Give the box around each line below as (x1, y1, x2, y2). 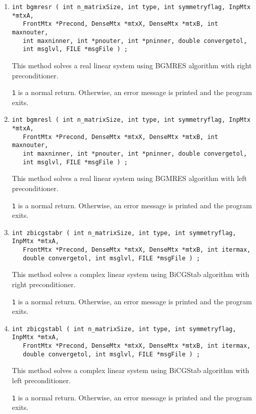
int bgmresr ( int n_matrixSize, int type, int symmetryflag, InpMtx (12, 4, 251, 11)
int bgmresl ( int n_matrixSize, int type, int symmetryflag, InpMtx (12, 116, 251, 124)
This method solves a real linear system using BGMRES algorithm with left (12, 173, 247, 183)
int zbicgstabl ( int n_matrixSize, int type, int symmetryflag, (12, 325, 236, 333)
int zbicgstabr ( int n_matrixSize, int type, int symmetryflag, (12, 229, 236, 237)
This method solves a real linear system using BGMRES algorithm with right (12, 60, 252, 70)
